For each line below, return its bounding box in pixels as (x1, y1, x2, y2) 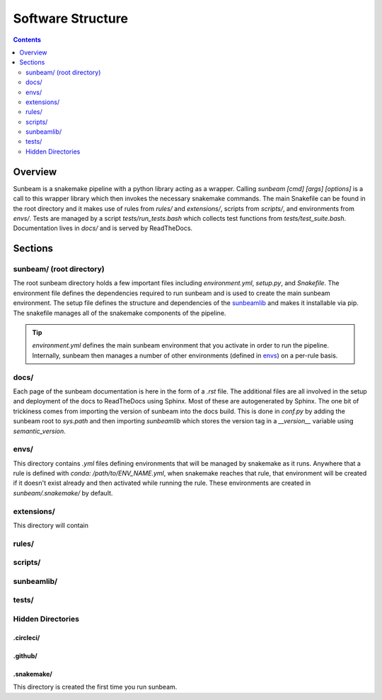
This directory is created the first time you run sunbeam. (13, 683, 178, 692)
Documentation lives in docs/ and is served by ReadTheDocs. (13, 224, 193, 233)
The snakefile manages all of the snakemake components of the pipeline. (13, 309, 226, 317)
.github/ (13, 651, 38, 660)
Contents (13, 35, 42, 44)
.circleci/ (13, 633, 40, 642)
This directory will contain (13, 521, 88, 529)
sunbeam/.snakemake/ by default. (13, 488, 113, 497)
